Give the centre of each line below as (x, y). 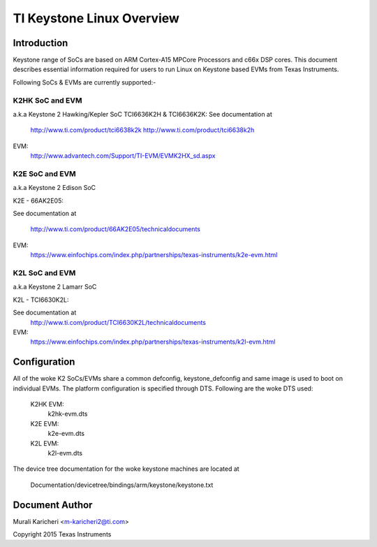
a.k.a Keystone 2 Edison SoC (54, 188)
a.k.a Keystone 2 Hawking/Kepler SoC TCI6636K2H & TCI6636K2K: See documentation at (142, 114)
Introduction (40, 43)
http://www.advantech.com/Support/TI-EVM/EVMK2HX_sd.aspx (123, 156)
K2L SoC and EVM (44, 273)
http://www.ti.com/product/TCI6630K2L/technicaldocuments (118, 322)
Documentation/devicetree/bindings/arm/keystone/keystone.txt (122, 485)
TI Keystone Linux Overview (96, 18)
